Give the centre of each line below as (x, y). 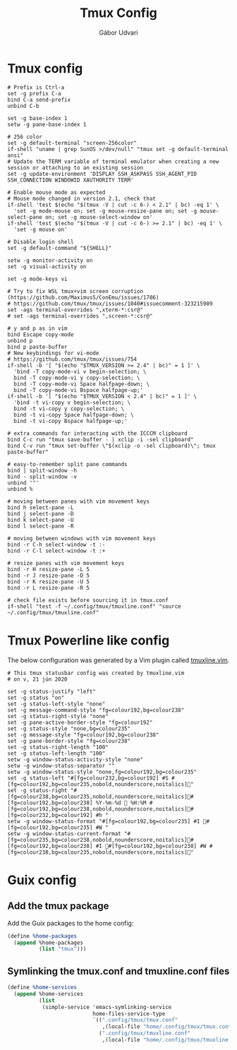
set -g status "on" (36, 698)
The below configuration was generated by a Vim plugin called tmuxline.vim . (119, 660)
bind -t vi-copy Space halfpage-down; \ (74, 414)
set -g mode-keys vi (38, 279)
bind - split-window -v (42, 477)
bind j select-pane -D (41, 513)
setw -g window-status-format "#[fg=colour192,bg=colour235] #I (104, 821)
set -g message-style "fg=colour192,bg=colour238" (83, 735)
